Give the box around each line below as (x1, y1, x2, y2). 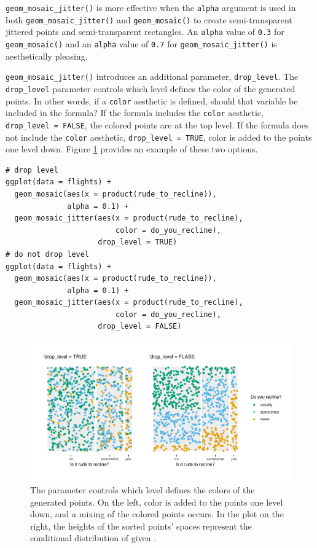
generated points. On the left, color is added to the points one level (30, 495, 283, 508)
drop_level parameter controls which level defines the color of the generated (6, 82, 295, 95)
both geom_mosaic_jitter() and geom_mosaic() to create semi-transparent (6, 13, 292, 26)
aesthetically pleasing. (6, 49, 88, 62)
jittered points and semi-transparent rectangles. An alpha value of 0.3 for (6, 25, 284, 38)
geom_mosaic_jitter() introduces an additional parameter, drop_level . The (6, 70, 299, 83)
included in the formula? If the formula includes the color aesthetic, (6, 106, 264, 119)
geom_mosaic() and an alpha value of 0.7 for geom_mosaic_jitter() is (6, 37, 277, 50)
